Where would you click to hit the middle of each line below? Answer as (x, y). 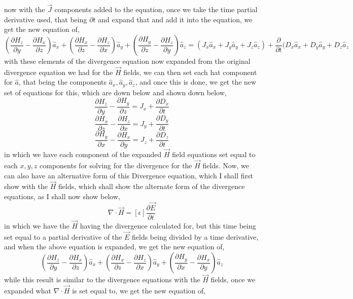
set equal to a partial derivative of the (63, 236)
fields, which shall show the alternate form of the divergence (151, 186)
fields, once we (233, 279)
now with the (25, 9)
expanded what (28, 291)
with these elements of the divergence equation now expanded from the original (127, 61)
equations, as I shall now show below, (62, 196)
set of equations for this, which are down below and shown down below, (115, 92)
